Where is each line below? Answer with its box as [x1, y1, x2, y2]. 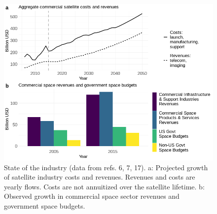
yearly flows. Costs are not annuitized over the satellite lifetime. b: [4, 181, 205, 191]
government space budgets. [4, 200, 85, 211]
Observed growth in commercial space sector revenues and [4, 191, 180, 201]
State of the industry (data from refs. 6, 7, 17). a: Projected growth [4, 162, 208, 172]
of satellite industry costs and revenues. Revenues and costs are [4, 172, 195, 182]
